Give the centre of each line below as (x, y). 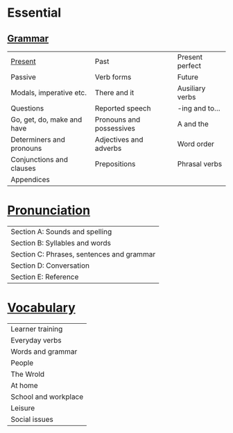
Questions (27, 108)
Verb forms (113, 77)
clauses (23, 168)
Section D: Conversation (50, 265)
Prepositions (115, 164)
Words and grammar (44, 351)
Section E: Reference (45, 277)
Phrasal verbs (200, 164)
